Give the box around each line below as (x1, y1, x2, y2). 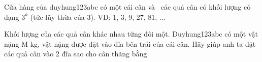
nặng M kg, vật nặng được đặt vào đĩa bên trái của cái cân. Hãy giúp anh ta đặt (4, 38, 256, 49)
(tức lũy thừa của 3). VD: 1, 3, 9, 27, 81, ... (30, 11, 166, 22)
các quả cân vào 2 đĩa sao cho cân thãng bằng (4, 48, 147, 59)
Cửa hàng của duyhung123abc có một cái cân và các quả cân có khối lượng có (4, 2, 251, 12)
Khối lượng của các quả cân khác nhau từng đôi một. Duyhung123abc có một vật (4, 28, 258, 39)
